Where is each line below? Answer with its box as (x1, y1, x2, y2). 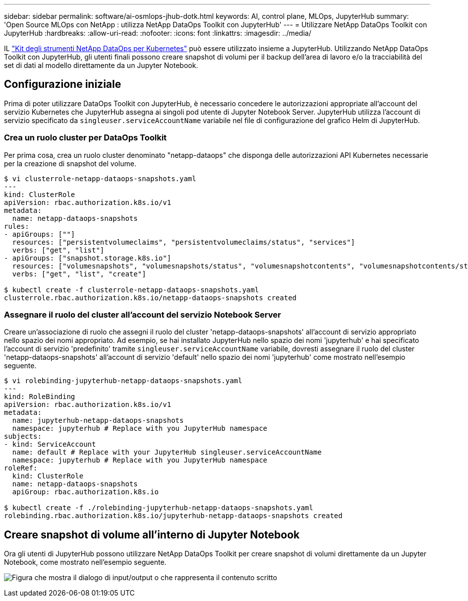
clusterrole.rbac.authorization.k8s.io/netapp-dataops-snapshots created (4, 293, 297, 302)
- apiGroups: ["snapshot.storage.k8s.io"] (4, 254, 172, 262)
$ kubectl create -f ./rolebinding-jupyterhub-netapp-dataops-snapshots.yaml (4, 504, 313, 512)
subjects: (4, 432, 42, 441)
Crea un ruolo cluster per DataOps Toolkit (4, 133, 167, 143)
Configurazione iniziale (4, 78, 121, 91)
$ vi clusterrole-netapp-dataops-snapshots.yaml (4, 174, 196, 183)
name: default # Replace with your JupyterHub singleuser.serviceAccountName (12, 448, 322, 457)
